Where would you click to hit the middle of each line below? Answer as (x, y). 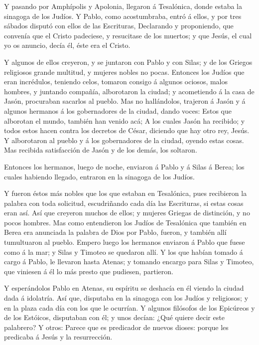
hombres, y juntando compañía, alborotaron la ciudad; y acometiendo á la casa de (129, 91)
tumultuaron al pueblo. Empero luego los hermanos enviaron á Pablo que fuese (125, 242)
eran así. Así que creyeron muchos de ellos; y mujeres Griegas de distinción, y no (127, 213)
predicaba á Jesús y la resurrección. (58, 337)
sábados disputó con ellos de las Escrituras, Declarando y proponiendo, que (119, 26)
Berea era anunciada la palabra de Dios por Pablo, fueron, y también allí (115, 232)
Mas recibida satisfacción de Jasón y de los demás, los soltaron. (101, 150)
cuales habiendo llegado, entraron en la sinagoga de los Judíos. (99, 176)
